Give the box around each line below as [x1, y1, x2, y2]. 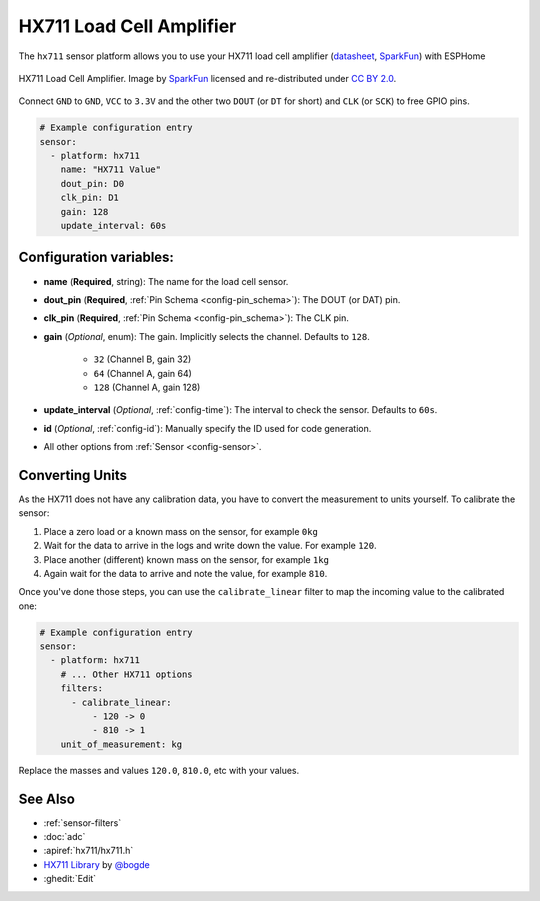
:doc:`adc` [43, 831, 86, 843]
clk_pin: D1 [60, 192, 120, 204]
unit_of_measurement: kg [60, 738, 183, 750]
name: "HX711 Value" [60, 164, 162, 175]
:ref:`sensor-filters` [43, 816, 122, 829]
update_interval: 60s [60, 220, 167, 232]
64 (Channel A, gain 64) [93, 367, 192, 379]
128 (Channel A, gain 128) [93, 381, 201, 393]
